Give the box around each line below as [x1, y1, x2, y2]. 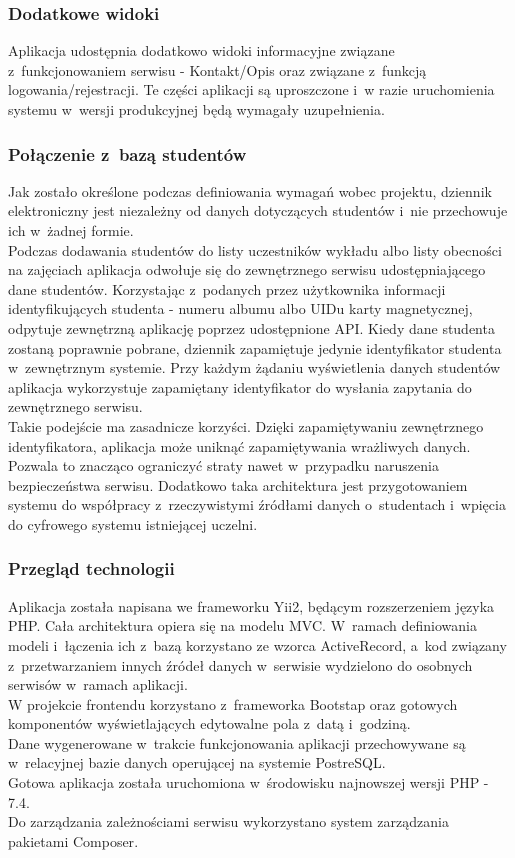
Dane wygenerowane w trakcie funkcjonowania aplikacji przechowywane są [8, 732, 466, 753]
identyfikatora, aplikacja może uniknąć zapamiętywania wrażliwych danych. [8, 435, 471, 456]
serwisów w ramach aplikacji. [8, 674, 188, 695]
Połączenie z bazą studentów [8, 141, 247, 166]
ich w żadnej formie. [8, 220, 134, 240]
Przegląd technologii [8, 556, 175, 581]
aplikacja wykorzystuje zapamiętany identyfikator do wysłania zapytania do [8, 376, 472, 397]
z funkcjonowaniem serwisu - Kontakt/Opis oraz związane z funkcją [8, 59, 427, 80]
